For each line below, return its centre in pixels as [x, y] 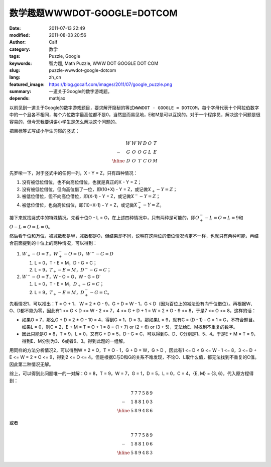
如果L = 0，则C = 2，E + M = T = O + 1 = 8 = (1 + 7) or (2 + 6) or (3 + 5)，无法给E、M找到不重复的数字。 [130, 327]
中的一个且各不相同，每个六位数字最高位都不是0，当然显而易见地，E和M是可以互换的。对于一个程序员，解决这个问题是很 [135, 115]
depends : [20, 99]
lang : [15, 77]
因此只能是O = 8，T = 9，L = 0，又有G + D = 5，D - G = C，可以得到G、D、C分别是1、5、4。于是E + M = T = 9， [140, 334]
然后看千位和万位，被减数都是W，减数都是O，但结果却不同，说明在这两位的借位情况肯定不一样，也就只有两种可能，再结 [134, 236]
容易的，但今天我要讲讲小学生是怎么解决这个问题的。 [64, 122]
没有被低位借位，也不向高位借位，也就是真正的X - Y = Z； [82, 182]
